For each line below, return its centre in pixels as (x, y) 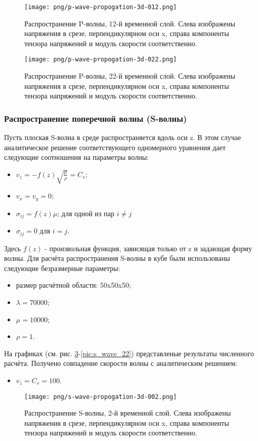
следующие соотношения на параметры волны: (77, 157)
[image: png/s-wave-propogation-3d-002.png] (101, 397)
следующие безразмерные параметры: (62, 268)
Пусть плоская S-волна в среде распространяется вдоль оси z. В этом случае (123, 137)
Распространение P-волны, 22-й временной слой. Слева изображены (130, 76)
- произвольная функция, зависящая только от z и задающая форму (148, 248)
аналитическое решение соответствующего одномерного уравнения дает (115, 147)
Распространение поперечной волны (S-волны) (96, 118)
